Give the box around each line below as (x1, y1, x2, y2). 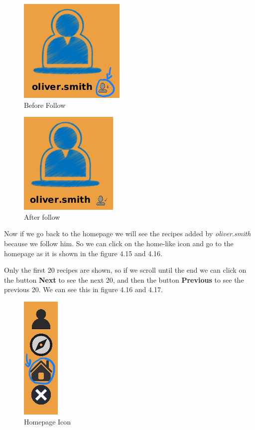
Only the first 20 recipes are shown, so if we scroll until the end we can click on (4, 265, 247, 275)
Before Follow (24, 99, 66, 110)
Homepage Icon (24, 416, 71, 427)
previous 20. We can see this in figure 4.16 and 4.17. (4, 284, 163, 295)
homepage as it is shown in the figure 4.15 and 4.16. (4, 248, 162, 258)
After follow (24, 211, 60, 222)
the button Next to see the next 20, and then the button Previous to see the (4, 274, 244, 285)
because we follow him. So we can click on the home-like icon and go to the (4, 238, 234, 248)
